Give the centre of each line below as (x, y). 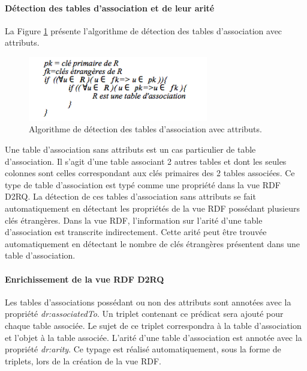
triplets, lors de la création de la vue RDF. (83, 360)
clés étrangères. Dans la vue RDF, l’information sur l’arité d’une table (134, 220)
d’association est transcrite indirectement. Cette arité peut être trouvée (136, 232)
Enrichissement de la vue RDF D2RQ (85, 279)
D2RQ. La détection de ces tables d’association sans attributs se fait (130, 196)
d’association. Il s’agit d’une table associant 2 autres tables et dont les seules (146, 161)
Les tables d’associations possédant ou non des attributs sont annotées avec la (148, 302)
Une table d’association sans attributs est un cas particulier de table (130, 149)
